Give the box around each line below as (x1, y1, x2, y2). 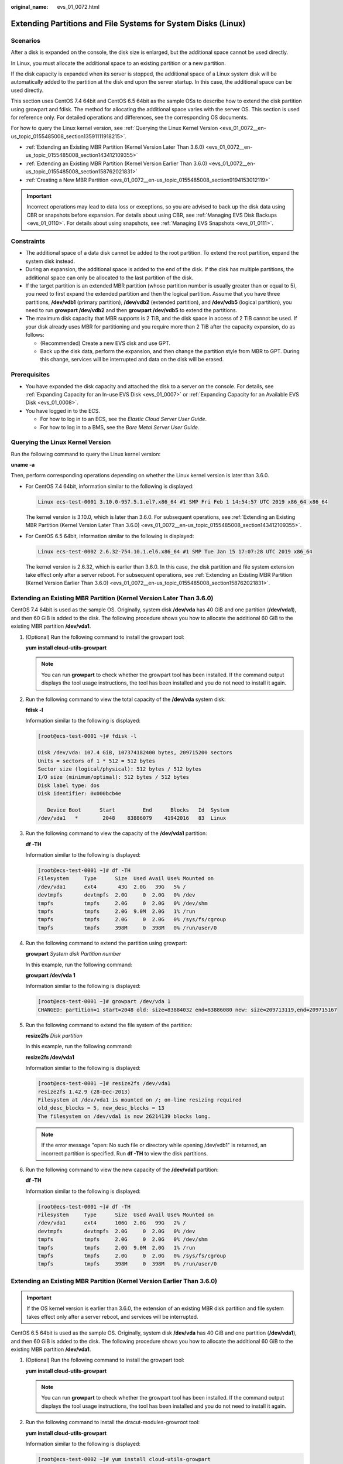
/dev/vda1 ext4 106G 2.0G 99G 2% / (37, 1220, 187, 1226)
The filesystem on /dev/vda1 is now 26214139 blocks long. (37, 1113, 211, 1120)
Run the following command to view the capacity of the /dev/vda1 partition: (25, 830, 207, 837)
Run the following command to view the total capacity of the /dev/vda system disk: (25, 696, 226, 703)
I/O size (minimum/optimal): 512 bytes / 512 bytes (37, 774, 190, 781)
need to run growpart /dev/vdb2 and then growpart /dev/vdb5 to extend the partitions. (25, 307, 238, 314)
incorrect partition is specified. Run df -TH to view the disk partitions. (41, 1150, 208, 1157)
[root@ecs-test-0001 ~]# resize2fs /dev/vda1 (37, 1080, 171, 1087)
